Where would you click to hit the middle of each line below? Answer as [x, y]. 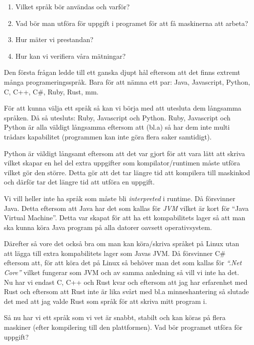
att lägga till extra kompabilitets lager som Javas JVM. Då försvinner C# [115, 253]
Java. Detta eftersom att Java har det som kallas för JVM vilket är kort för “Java [126, 208]
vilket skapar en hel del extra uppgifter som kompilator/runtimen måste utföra [122, 163]
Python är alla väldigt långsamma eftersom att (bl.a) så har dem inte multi [117, 127]
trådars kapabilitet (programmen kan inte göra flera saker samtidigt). [108, 136]
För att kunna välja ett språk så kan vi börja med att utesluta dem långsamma [123, 108]
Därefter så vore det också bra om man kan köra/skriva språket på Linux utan [122, 243]
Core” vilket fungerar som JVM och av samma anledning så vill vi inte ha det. [122, 272]
